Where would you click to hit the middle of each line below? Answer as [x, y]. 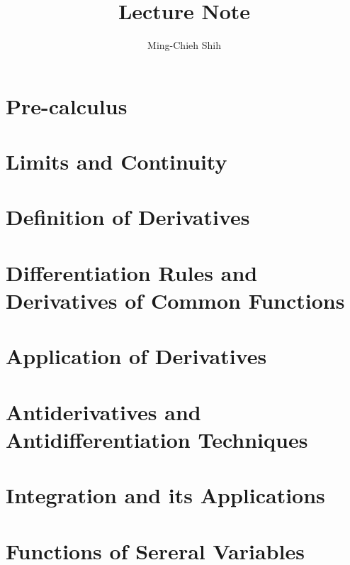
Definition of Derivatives [128, 217]
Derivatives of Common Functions [175, 301]
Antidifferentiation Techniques [157, 439]
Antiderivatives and [103, 411]
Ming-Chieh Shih [184, 45]
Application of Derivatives [136, 356]
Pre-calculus [67, 105]
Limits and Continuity [117, 161]
